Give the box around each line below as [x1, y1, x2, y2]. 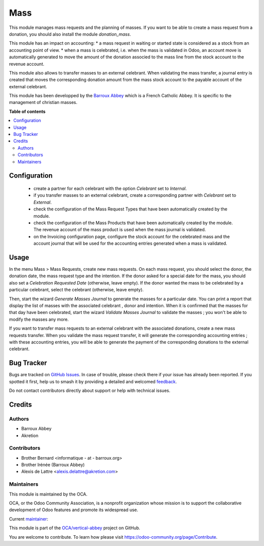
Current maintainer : [9, 516, 48, 522]
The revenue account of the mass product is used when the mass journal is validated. [33, 227, 206, 233]
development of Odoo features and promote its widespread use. [9, 507, 138, 513]
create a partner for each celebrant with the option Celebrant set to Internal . [33, 185, 187, 191]
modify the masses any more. [9, 316, 69, 322]
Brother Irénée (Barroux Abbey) [21, 462, 85, 468]
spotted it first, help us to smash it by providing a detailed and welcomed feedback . [9, 378, 177, 385]
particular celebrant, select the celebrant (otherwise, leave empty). [9, 287, 144, 293]
